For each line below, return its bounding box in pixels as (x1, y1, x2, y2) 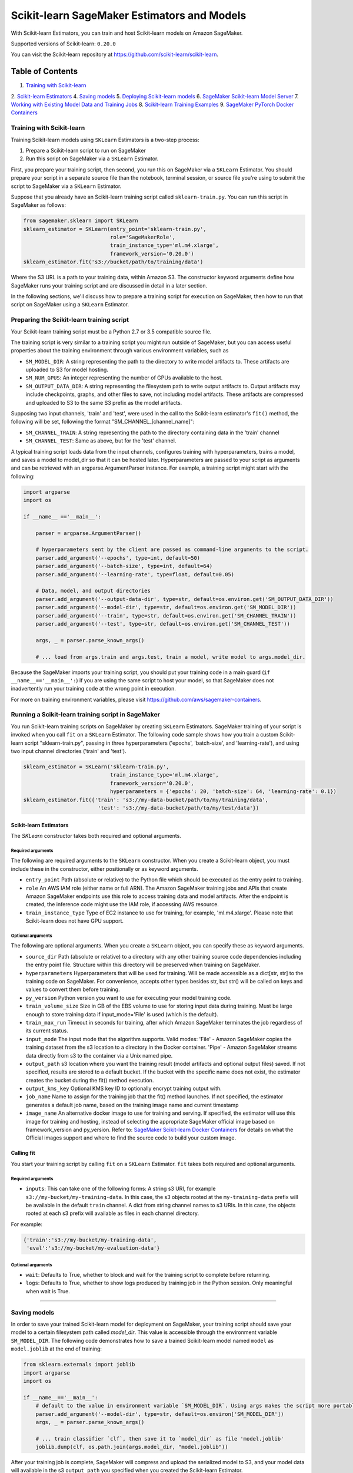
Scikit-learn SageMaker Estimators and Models (11, 9, 247, 22)
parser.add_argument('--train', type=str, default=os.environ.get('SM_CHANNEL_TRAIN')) (35, 612, 297, 619)
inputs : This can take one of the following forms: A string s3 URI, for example (25, 1185, 216, 1193)
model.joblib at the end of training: (11, 1345, 102, 1352)
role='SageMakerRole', (109, 234, 176, 241)
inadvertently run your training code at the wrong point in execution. (11, 685, 176, 692)
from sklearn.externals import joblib (23, 1361, 135, 1368)
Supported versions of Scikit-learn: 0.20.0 (11, 40, 116, 47)
